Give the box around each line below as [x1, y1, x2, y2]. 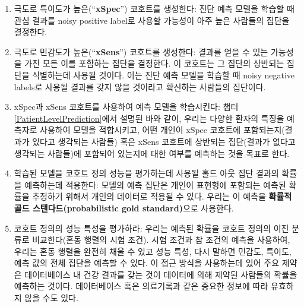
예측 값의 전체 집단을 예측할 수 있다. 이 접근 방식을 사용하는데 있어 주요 [14, 257, 280, 269]
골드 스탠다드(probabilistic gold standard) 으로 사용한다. [14, 201, 234, 214]
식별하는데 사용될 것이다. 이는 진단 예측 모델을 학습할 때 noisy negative [32, 68, 294, 81]
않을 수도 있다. [24, 292, 78, 304]
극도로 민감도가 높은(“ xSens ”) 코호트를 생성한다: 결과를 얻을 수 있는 [14, 45, 268, 58]
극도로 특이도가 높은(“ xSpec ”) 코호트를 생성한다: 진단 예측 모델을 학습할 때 [14, 2, 294, 14]
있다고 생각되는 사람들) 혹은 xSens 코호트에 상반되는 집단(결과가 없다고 [32, 135, 296, 147]
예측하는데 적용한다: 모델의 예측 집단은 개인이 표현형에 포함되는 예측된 [24, 178, 286, 191]
